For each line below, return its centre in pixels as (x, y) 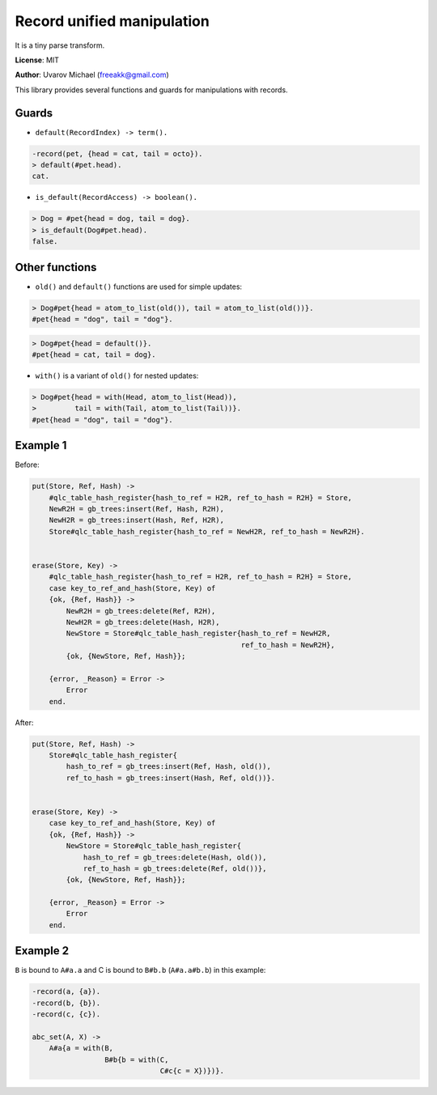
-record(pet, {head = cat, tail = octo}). (117, 153)
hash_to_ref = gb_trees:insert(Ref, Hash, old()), (168, 766)
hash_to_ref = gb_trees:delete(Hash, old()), (175, 857)
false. (45, 242)
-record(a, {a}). (66, 992)
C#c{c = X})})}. (192, 1071)
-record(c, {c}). (66, 1014)
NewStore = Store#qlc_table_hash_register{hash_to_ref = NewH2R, (198, 634)
